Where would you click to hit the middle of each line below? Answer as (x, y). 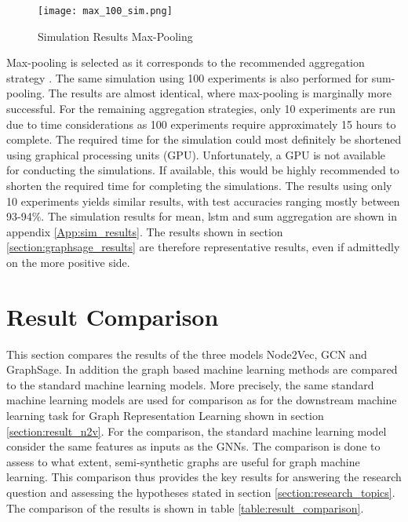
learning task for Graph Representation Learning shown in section (165, 416)
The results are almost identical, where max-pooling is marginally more (220, 93)
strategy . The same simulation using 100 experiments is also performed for (188, 77)
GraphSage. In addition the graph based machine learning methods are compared (202, 369)
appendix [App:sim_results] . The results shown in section (145, 231)
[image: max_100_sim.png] (105, 11)
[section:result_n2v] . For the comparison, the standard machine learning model (197, 431)
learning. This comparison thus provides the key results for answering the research (204, 477)
